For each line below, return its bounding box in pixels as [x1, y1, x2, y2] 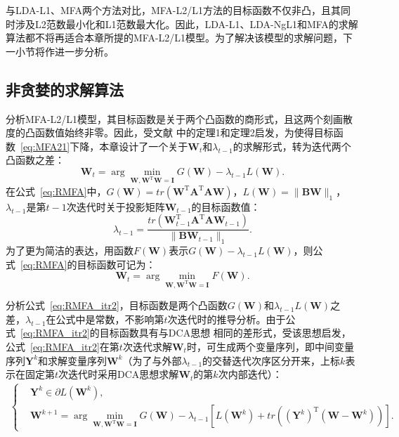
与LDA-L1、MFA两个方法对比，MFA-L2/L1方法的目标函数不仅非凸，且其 [6, 3, 341, 17]
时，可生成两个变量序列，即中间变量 [186, 339, 354, 353]
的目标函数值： [191, 199, 261, 214]
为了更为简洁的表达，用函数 [6, 243, 133, 258]
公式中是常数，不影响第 [55, 311, 164, 326]
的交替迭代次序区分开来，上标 [202, 353, 341, 367]
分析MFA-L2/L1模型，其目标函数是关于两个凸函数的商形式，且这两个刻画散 [6, 111, 353, 126]
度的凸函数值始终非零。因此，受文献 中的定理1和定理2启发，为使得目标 [6, 125, 334, 140]
